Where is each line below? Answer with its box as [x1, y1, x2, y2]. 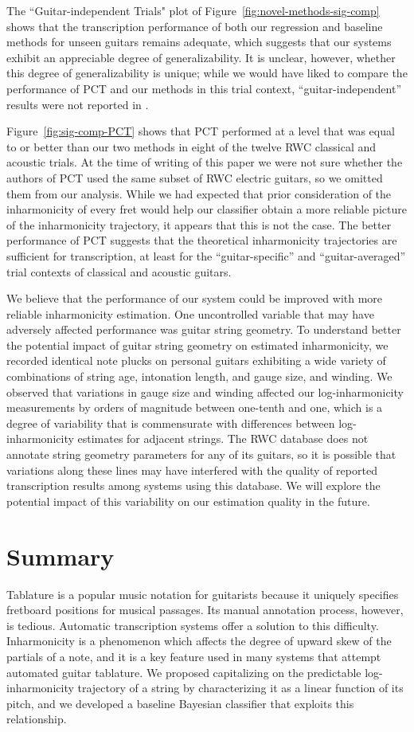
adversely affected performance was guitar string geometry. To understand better [6, 321, 401, 338]
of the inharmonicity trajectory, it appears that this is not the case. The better [6, 216, 392, 233]
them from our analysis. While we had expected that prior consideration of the [6, 185, 392, 202]
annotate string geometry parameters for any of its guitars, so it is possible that [6, 446, 396, 463]
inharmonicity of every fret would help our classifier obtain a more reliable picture [6, 201, 407, 217]
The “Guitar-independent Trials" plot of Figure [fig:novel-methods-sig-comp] [6, 2, 380, 18]
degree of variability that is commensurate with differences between [6, 414, 335, 431]
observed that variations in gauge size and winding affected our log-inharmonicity [6, 383, 404, 400]
